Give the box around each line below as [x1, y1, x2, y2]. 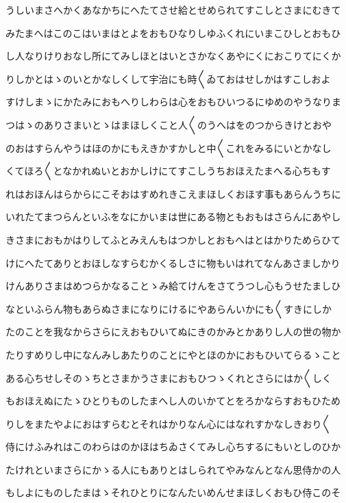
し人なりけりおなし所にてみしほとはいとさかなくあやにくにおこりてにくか [5, 49, 341, 63]
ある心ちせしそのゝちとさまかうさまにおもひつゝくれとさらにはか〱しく [5, 370, 332, 385]
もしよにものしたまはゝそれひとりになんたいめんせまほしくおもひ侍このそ [5, 485, 341, 500]
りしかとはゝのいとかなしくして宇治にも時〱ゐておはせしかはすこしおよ [5, 71, 331, 86]
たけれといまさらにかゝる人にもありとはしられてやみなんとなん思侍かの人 [5, 462, 341, 476]
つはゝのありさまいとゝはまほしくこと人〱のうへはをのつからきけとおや [5, 117, 332, 131]
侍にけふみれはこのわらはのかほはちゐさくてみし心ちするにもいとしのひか [5, 439, 341, 454]
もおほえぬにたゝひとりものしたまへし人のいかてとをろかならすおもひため [5, 394, 341, 408]
